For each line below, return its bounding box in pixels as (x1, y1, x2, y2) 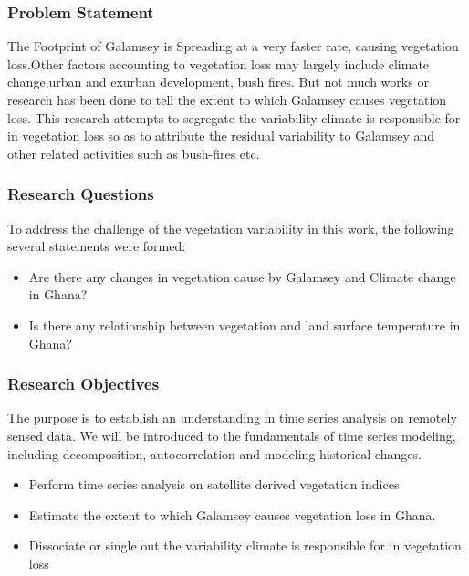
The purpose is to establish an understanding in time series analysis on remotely (7, 408, 457, 427)
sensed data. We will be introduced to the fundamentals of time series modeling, (7, 425, 456, 445)
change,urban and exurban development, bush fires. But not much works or (7, 72, 429, 91)
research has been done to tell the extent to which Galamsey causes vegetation (7, 90, 447, 109)
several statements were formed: (7, 236, 186, 256)
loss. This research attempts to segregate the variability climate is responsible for (7, 108, 461, 127)
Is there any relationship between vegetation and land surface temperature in (28, 315, 461, 334)
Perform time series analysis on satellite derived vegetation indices (28, 475, 400, 494)
